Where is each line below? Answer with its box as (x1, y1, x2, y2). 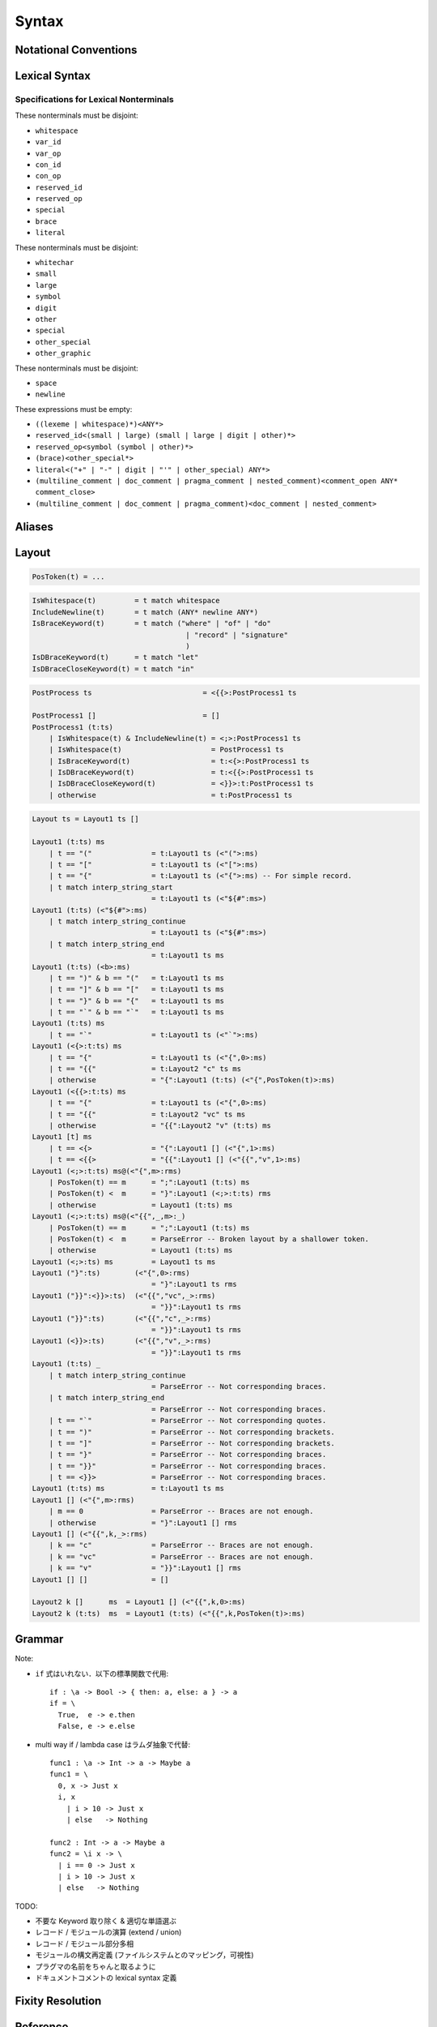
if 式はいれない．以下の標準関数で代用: (35, 1669, 169, 1678)
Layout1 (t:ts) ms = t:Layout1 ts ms (32, 1484, 224, 1493)
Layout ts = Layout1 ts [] (32, 815, 139, 824)
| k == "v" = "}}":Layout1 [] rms (49, 1563, 242, 1573)
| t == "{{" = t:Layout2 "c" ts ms (49, 1065, 242, 1073)
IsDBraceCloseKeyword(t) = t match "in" (32, 664, 194, 673)
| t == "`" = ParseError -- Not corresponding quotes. (49, 1416, 327, 1425)
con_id (35, 160, 62, 169)
